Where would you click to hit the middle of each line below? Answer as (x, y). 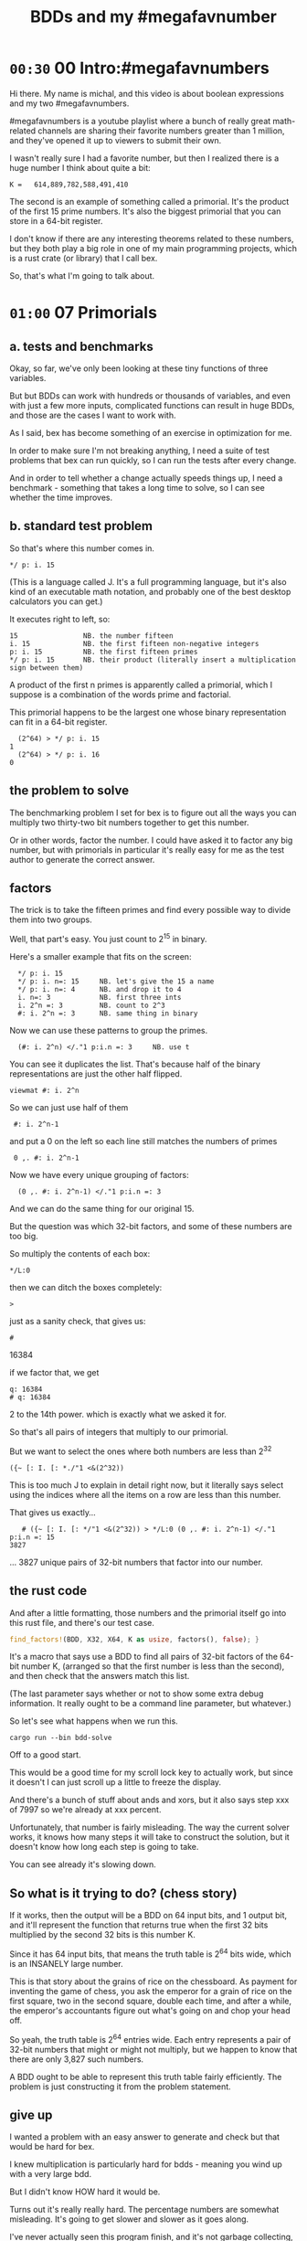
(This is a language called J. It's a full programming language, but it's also (148, 581)
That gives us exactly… (53, 1512)
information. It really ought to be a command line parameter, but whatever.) (151, 1704)
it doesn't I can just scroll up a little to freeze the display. (116, 1782)
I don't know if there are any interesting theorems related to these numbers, (152, 239)
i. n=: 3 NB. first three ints (100, 998)
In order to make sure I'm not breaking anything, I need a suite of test (139, 451)
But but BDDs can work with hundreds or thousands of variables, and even (150, 396)
